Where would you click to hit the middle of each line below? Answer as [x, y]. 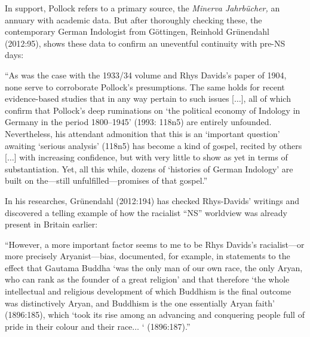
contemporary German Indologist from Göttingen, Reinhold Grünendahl [137, 31]
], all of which [266, 98]
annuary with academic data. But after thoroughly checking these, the [133, 19]
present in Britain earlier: [51, 224]
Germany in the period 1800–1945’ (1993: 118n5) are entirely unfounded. [138, 122]
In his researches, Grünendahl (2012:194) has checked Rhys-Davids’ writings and [152, 200]
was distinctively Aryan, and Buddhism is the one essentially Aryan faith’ [140, 303]
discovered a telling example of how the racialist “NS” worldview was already [146, 212]
